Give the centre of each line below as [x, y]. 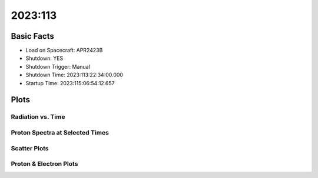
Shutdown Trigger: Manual [58, 66]
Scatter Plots [30, 148]
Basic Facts [32, 36]
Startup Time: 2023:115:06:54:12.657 [70, 83]
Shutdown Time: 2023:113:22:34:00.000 [74, 75]
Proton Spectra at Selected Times [60, 132]
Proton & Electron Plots [44, 164]
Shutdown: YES [44, 58]
